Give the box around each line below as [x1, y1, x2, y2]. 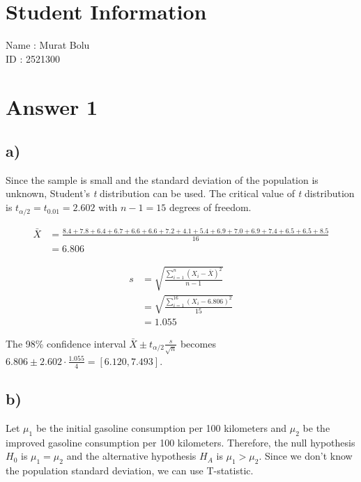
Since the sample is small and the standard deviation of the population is [6, 172, 318, 187]
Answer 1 [6, 92, 98, 120]
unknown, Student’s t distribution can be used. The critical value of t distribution [6, 186, 355, 201]
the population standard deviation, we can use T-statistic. [6, 463, 254, 478]
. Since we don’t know [259, 449, 353, 463]
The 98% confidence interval [6, 336, 126, 350]
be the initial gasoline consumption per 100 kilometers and [36, 420, 287, 435]
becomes [180, 336, 216, 350]
